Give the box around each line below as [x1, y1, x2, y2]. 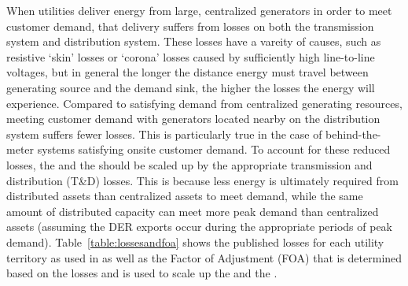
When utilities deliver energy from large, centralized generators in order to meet [6, 2, 392, 18]
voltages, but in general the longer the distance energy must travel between [6, 64, 369, 80]
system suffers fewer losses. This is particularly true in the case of [6, 125, 322, 142]
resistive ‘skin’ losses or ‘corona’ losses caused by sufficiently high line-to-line [6, 48, 375, 65]
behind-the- [325, 125, 381, 142]
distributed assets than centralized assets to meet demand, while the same [6, 188, 363, 204]
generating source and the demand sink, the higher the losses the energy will [6, 79, 375, 95]
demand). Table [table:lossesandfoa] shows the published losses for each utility [6, 233, 384, 250]
